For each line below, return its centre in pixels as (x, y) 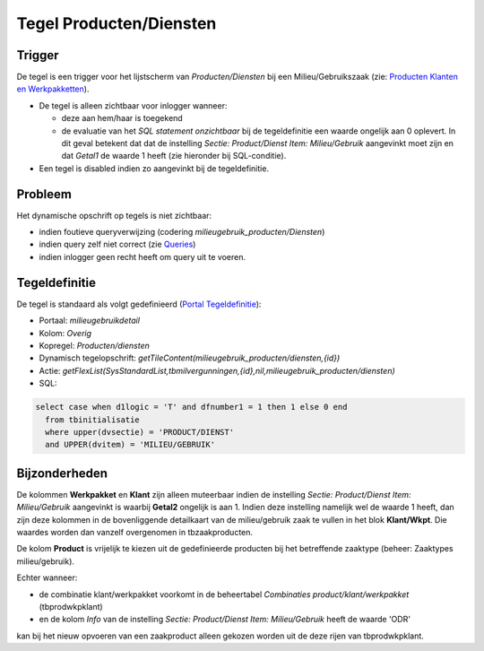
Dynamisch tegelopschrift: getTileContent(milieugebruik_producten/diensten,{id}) (190, 358)
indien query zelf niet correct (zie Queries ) (117, 244)
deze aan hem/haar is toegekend (122, 118)
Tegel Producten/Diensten (117, 23)
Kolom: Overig (65, 333)
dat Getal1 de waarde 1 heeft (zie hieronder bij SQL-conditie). (174, 156)
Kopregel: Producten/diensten (94, 345)
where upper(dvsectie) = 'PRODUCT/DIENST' (140, 432)
